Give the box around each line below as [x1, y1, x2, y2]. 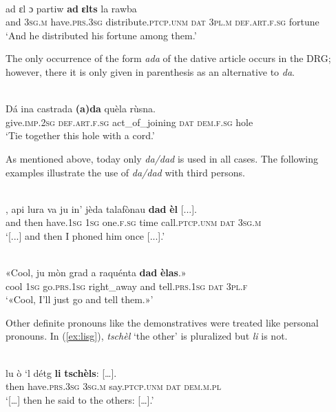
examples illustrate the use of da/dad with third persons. [6, 165, 245, 179]
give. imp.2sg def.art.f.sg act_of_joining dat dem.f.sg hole [6, 114, 253, 129]
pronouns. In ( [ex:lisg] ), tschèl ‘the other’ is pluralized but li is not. [6, 329, 288, 343]
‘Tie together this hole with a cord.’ [6, 128, 155, 143]
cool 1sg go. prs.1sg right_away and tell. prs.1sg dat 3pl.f [6, 278, 248, 293]
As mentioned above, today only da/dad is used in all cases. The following [6, 151, 318, 165]
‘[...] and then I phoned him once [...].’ [6, 228, 165, 243]
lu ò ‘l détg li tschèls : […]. [6, 365, 117, 380]
